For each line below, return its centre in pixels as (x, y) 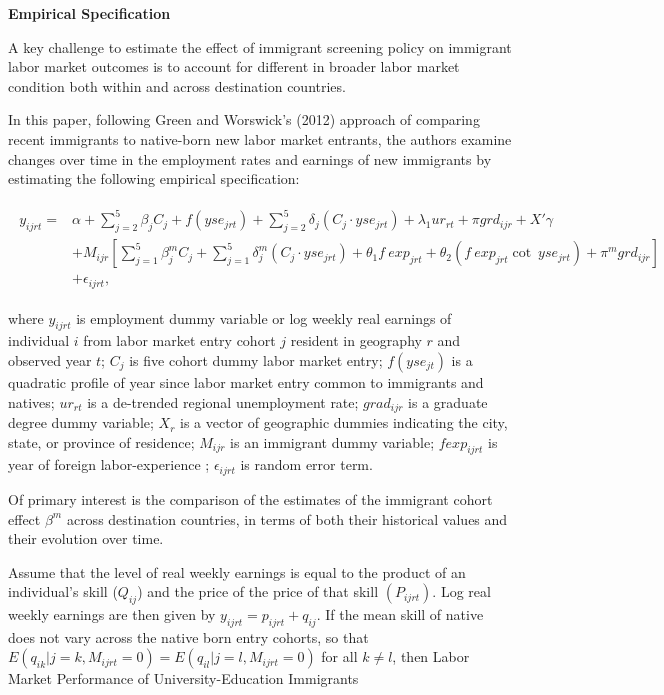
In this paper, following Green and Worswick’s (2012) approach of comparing (244, 119)
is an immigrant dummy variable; (332, 441)
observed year (50, 360)
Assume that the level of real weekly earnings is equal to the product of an (237, 571)
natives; (31, 401)
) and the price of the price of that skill (258, 591)
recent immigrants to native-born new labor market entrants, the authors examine (260, 138)
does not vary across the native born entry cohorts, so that (188, 636)
